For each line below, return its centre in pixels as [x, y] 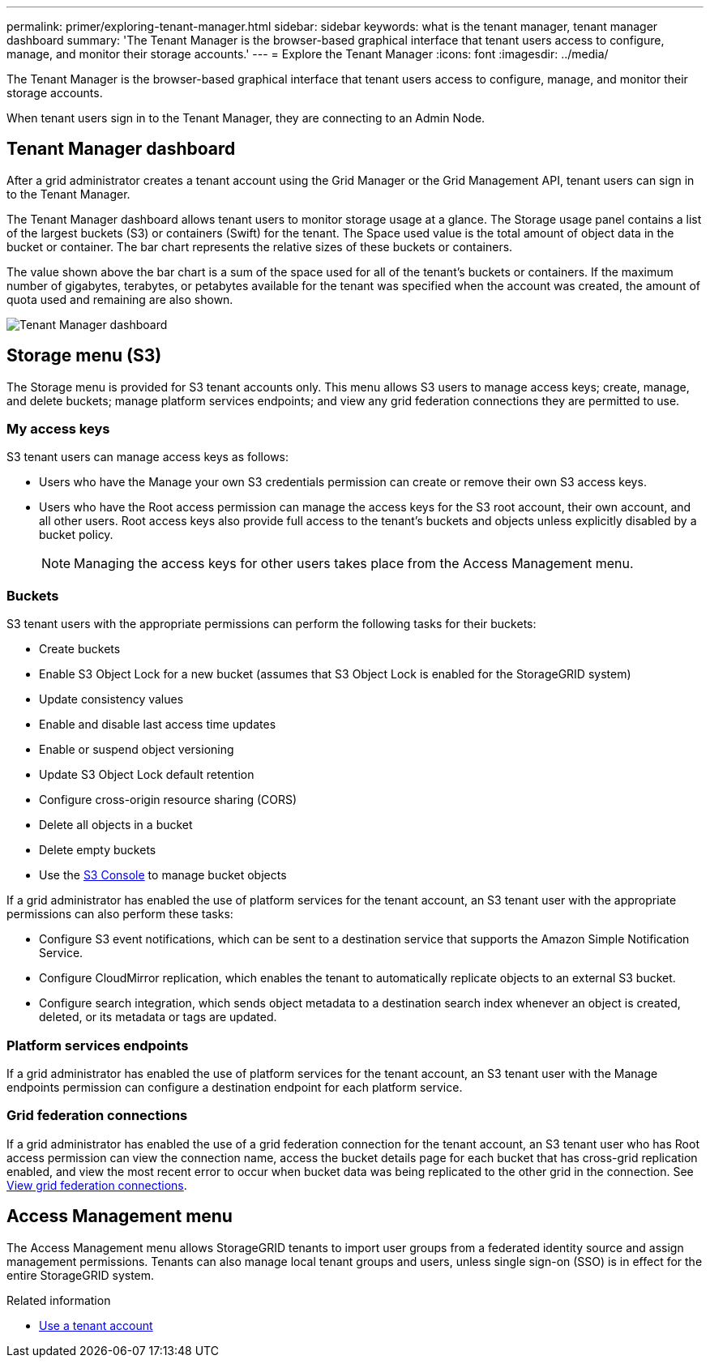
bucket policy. [76, 535]
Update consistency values [111, 699]
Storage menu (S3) [84, 356]
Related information [59, 1300]
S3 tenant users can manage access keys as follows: [148, 457]
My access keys [58, 429]
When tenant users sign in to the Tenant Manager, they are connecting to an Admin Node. [246, 118]
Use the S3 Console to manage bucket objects [163, 875]
